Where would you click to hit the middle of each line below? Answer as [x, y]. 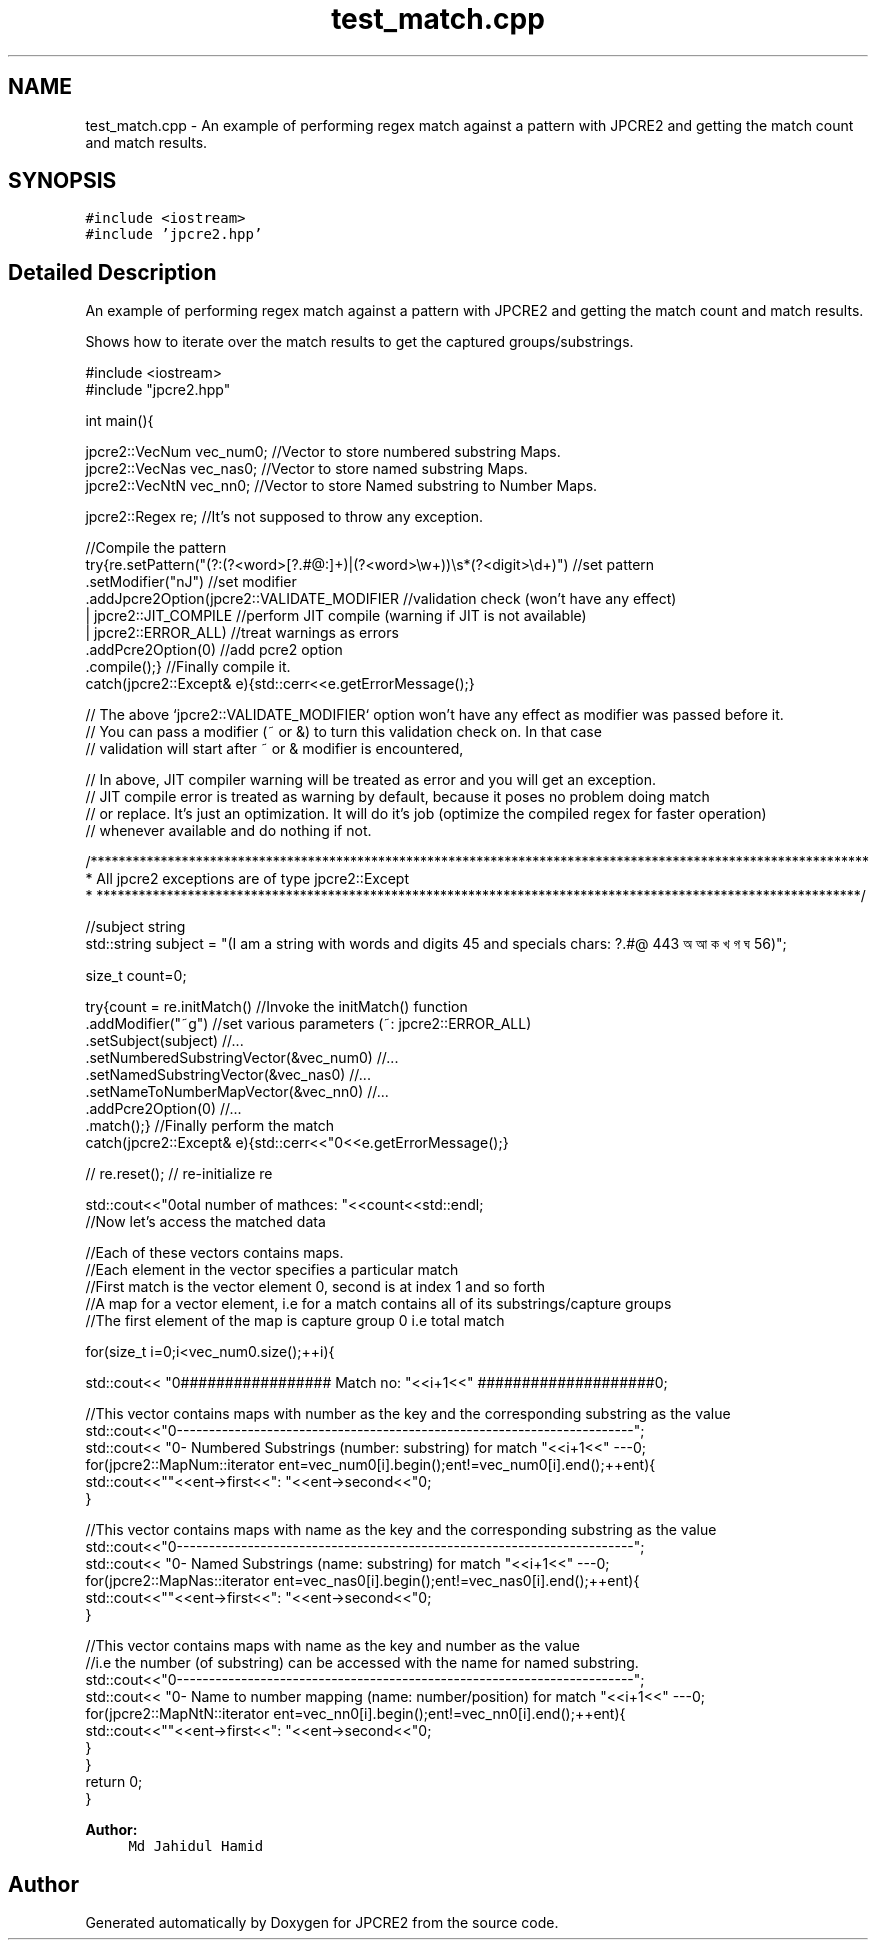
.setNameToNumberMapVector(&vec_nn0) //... [237, 1092]
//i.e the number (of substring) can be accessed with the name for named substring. [362, 1663]
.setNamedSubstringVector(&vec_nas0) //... [228, 1075]
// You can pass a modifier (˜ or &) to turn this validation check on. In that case [343, 732]
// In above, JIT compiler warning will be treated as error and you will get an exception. [370, 780]
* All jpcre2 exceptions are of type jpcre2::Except [247, 879]
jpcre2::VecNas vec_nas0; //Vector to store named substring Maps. [306, 469]
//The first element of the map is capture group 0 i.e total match [295, 1321]
